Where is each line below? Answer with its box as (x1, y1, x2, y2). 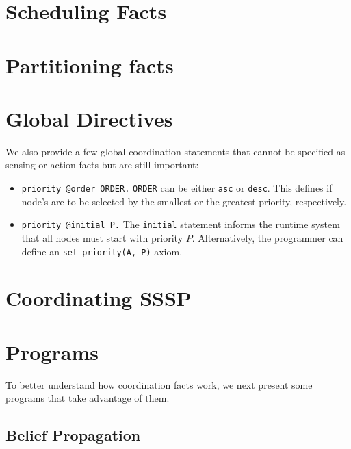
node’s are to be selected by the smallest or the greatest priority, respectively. (21, 194, 347, 208)
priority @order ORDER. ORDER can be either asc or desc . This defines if (21, 181, 333, 195)
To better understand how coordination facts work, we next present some (5, 377, 313, 392)
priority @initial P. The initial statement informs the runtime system (21, 217, 340, 231)
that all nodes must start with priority (21, 230, 183, 244)
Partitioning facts (5, 51, 174, 79)
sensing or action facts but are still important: (5, 157, 199, 172)
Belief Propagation (5, 424, 141, 446)
